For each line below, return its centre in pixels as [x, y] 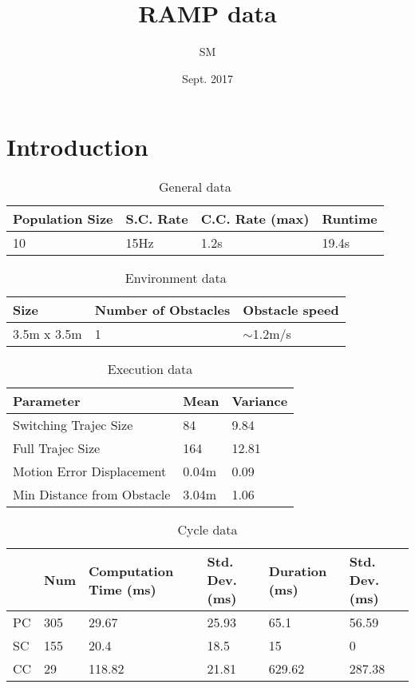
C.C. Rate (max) [255, 219]
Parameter [47, 401]
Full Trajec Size [57, 448]
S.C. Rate [157, 219]
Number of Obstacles [162, 310]
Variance [260, 401]
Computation [131, 571]
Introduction [77, 147]
